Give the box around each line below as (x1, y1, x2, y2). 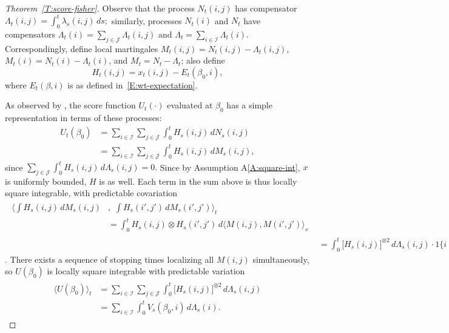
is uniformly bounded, (5, 174, 87, 187)
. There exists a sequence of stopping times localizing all (5, 252, 214, 265)
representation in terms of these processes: (5, 111, 162, 124)
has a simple (226, 99, 272, 111)
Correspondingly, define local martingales (5, 42, 158, 54)
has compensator (235, 2, 297, 14)
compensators (5, 27, 56, 40)
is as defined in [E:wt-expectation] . (67, 78, 198, 91)
